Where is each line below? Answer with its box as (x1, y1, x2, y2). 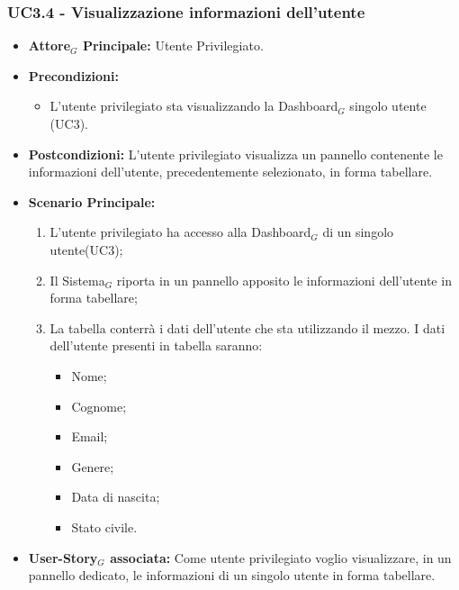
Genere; (71, 457, 114, 476)
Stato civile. (71, 517, 138, 536)
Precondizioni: (28, 66, 119, 85)
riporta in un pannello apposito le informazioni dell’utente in (116, 270, 452, 289)
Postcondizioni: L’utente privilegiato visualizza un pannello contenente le (28, 144, 443, 163)
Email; (71, 427, 108, 446)
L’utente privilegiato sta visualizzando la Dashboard (49, 96, 338, 115)
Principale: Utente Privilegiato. (82, 36, 264, 55)
